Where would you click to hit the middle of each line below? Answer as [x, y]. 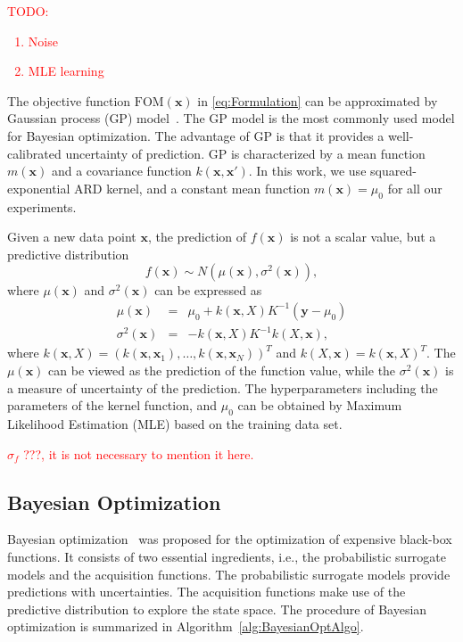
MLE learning [66, 71]
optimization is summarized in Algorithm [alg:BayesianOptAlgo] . [186, 626]
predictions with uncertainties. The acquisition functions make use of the [207, 592]
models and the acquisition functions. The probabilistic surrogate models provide [229, 574]
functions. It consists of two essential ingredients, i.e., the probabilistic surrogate [227, 557]
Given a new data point [72, 237]
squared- [393, 171]
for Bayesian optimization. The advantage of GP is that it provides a [196, 135]
